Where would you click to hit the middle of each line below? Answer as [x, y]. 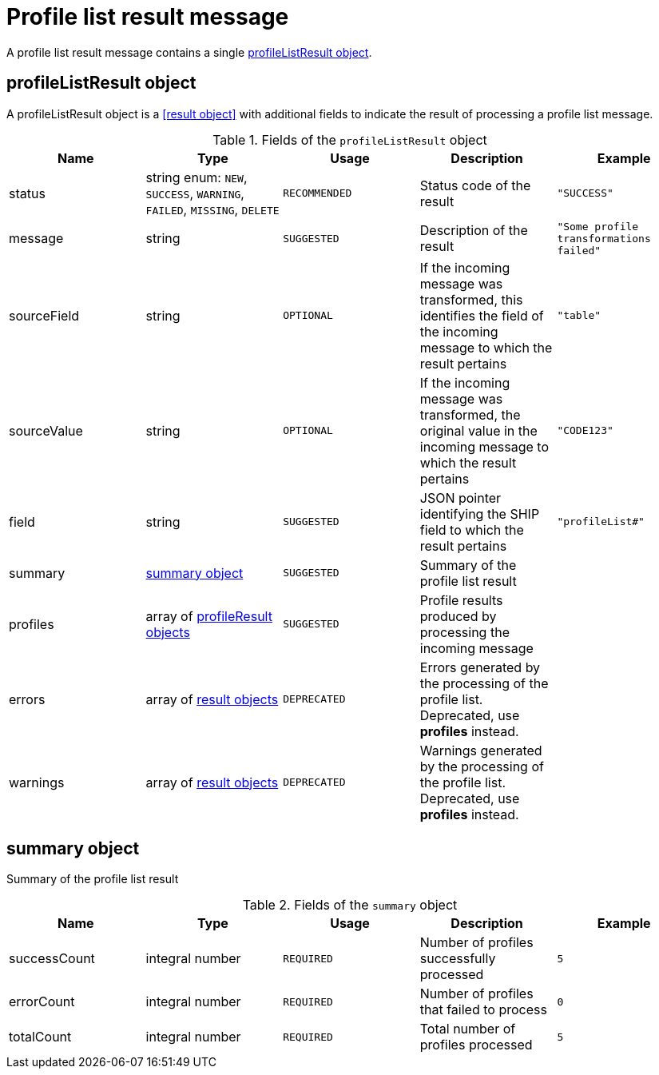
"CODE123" [585, 431]
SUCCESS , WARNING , [195, 193]
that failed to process [483, 1010]
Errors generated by [480, 667]
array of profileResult [209, 616]
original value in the [478, 430]
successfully [458, 959]
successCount [52, 959]
